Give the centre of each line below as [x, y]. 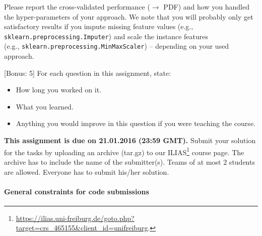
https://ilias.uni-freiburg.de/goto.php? [75, 218]
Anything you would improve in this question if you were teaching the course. [136, 123]
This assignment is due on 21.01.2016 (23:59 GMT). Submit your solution [130, 140]
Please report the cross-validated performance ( [77, 7]
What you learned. [45, 106]
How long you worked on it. [59, 90]
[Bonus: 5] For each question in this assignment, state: [88, 73]
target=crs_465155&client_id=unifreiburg [82, 228]
